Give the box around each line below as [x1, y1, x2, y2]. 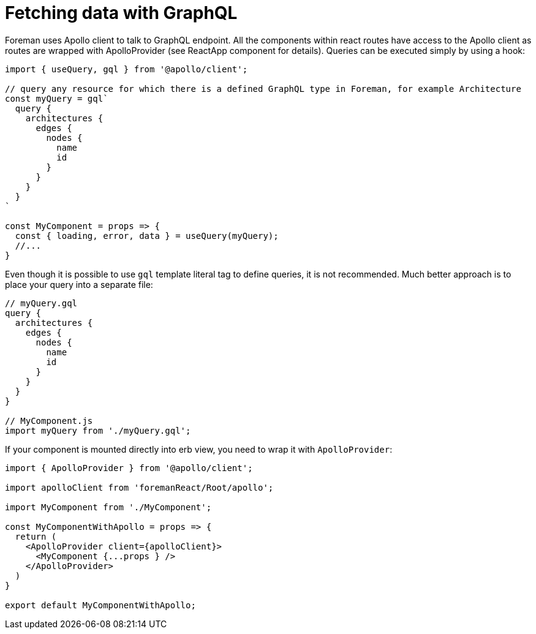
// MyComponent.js [5, 415, 93, 426]
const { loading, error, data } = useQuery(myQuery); [15, 230, 279, 241]
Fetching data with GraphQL [5, 2, 238, 23]
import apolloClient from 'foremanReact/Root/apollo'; [5, 482, 274, 492]
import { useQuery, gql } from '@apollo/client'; [5, 64, 248, 74]
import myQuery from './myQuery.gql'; [5, 425, 191, 436]
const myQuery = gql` [5, 93, 108, 104]
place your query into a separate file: [5, 279, 153, 290]
